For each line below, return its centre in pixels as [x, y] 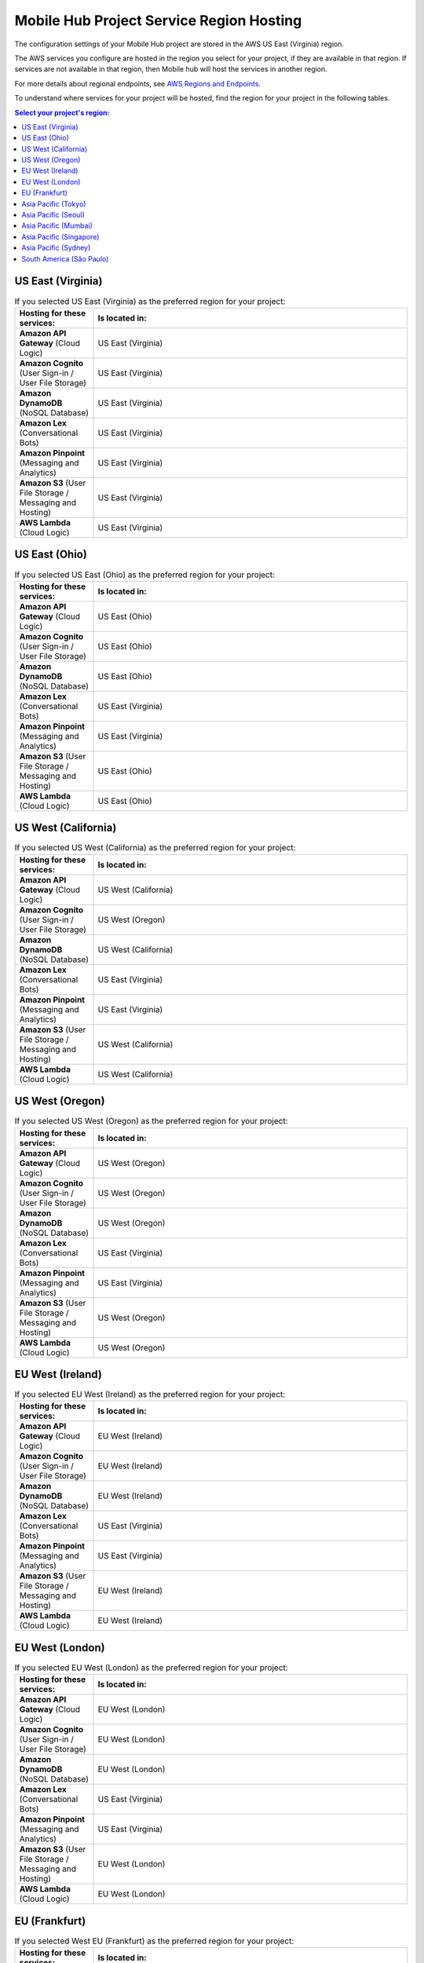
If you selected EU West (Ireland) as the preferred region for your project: [150, 1395]
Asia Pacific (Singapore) [60, 236]
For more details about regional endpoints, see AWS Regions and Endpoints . [138, 83]
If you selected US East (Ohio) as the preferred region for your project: [144, 575]
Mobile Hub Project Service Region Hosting [158, 20]
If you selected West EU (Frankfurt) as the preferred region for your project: [154, 1941]
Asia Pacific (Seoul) [53, 215]
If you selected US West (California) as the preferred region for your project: [155, 848]
